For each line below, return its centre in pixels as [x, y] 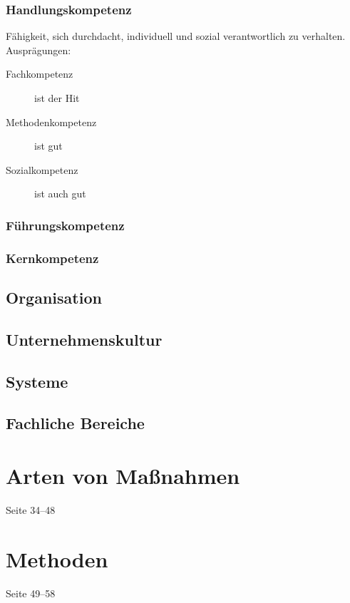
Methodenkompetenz [51, 122]
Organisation [54, 298]
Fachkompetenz [40, 74]
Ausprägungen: [38, 50]
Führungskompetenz [65, 225]
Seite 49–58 [31, 593]
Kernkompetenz [52, 258]
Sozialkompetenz [42, 169]
